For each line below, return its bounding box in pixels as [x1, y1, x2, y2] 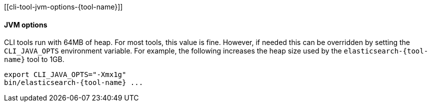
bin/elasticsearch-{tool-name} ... [4, 78, 143, 87]
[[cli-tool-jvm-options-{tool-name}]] [4, 2, 123, 11]
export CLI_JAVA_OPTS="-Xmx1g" [4, 70, 126, 79]
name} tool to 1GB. [4, 55, 64, 64]
